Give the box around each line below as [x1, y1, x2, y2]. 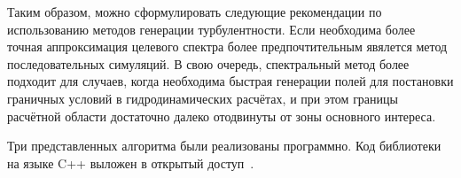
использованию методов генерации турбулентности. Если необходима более [7, 19, 416, 38]
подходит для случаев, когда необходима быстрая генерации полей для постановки [7, 72, 454, 90]
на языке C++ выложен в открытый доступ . [7, 153, 254, 172]
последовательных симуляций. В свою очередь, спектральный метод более [7, 54, 410, 73]
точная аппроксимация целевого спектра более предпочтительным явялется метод [7, 37, 448, 56]
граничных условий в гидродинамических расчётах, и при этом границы [7, 89, 398, 107]
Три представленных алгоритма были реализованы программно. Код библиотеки [7, 136, 441, 155]
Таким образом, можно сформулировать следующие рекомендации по [7, 3, 382, 20]
